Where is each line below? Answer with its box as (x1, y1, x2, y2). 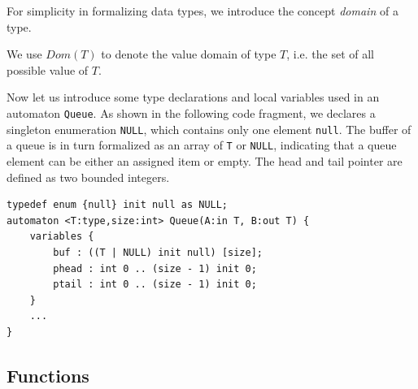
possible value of (7, 61, 89, 78)
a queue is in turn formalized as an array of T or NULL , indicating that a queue (7, 136, 397, 153)
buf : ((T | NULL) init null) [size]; (53, 246, 263, 258)
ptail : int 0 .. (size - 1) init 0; (53, 279, 257, 291)
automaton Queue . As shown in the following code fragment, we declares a (7, 104, 376, 121)
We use (7, 45, 42, 63)
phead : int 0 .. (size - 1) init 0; (53, 262, 257, 274)
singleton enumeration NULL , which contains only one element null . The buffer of (7, 120, 411, 137)
